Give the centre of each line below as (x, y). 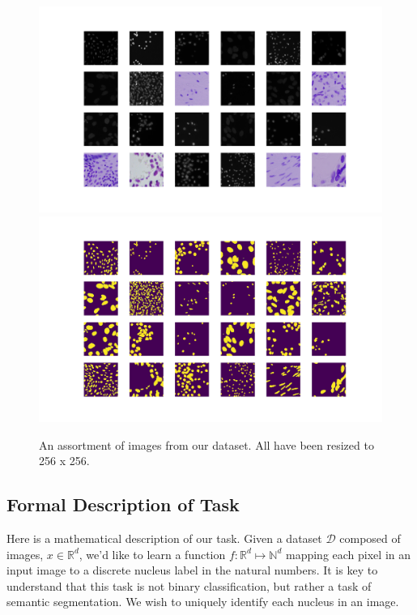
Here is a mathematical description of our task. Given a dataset (164, 538)
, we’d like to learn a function (152, 554)
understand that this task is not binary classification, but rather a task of (189, 585)
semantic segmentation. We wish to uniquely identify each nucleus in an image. (203, 602)
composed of (370, 538)
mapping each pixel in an (348, 554)
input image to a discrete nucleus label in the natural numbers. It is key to (192, 570)
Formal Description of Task (123, 504)
